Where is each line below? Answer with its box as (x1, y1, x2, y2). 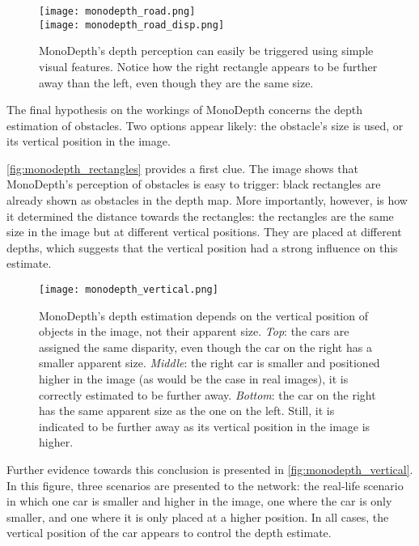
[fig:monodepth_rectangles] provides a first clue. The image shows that (6, 159, 358, 176)
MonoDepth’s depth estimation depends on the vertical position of (39, 307, 368, 324)
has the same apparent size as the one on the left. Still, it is (39, 402, 335, 419)
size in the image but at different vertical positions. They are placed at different (6, 223, 402, 240)
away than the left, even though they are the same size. (39, 74, 314, 91)
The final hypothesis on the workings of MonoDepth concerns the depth (6, 101, 363, 118)
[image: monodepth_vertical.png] (39, 284, 218, 296)
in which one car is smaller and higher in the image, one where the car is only (6, 493, 392, 510)
